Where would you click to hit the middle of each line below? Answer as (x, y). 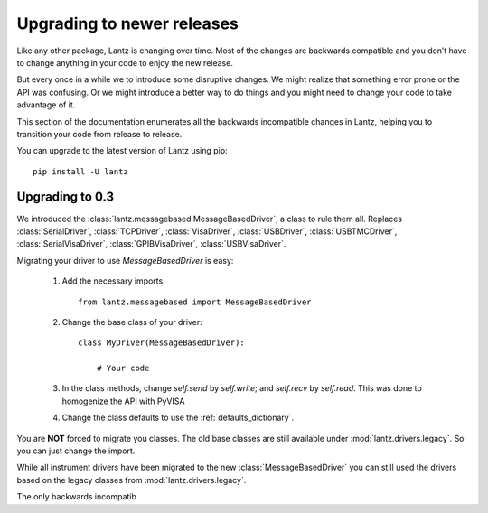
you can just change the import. (76, 451)
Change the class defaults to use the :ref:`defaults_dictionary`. (178, 418)
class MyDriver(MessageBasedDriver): (162, 343)
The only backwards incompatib (77, 497)
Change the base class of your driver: (132, 322)
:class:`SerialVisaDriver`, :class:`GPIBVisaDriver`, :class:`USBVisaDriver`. (151, 244)
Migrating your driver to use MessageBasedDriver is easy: (125, 260)
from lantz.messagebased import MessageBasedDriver (195, 302)
